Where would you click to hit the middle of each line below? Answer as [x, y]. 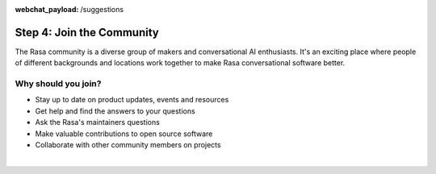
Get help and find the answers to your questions [115, 111]
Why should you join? [58, 84]
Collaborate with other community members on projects [128, 145]
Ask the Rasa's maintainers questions [98, 122]
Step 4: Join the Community [87, 32]
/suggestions [102, 9]
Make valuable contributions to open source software [124, 134]
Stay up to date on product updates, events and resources [132, 100]
